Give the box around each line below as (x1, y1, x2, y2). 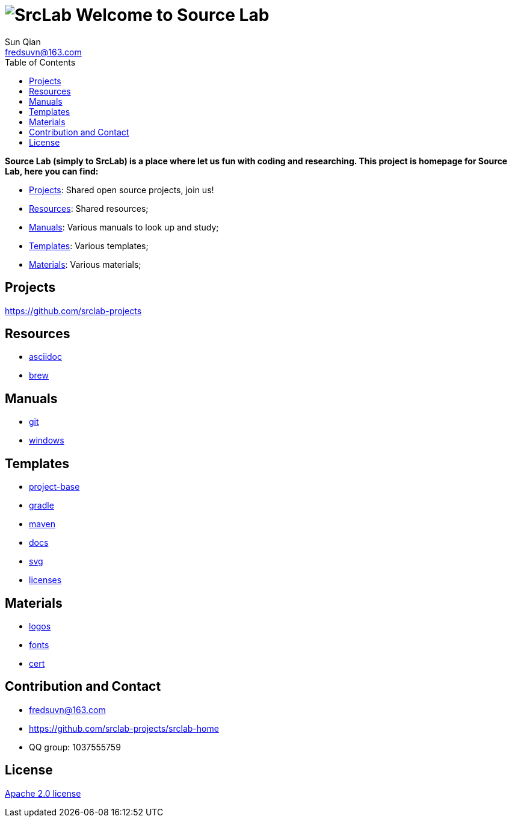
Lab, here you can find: (5, 165, 99, 176)
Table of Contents (5, 57, 76, 67)
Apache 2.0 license (5, 788, 81, 799)
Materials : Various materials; (29, 259, 141, 270)
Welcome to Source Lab (75, 5, 270, 25)
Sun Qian (5, 36, 41, 47)
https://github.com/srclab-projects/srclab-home (29, 723, 219, 734)
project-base (29, 481, 80, 492)
